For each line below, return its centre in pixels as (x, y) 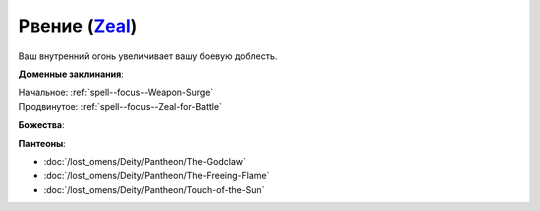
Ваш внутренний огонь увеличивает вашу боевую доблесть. (148, 56)
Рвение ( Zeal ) (78, 26)
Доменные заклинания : (71, 74)
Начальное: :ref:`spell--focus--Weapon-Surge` (116, 92)
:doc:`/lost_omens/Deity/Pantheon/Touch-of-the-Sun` (154, 189)
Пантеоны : (42, 143)
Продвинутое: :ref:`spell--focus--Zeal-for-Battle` (120, 106)
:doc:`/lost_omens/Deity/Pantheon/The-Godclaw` (145, 161)
